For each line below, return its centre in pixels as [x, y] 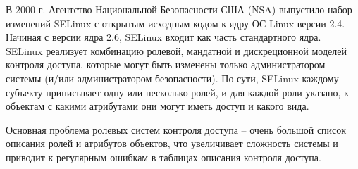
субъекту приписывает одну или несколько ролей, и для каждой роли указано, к [177, 92]
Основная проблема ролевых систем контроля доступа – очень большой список [176, 129]
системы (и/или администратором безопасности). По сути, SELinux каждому [172, 78]
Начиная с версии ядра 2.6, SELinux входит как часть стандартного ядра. [163, 37]
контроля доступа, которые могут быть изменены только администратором [166, 64]
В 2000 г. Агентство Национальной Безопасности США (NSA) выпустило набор [179, 9]
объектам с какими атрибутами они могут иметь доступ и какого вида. [158, 106]
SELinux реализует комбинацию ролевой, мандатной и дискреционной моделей [176, 50]
